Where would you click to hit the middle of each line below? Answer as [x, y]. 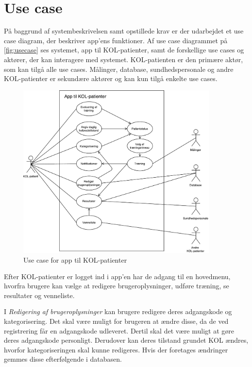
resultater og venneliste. [39, 295]
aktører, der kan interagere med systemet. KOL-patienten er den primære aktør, [124, 59]
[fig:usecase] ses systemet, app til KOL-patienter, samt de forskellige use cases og [124, 50]
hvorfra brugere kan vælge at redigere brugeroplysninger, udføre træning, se [117, 286]
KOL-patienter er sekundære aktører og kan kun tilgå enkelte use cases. [111, 78]
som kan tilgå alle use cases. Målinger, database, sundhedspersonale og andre [119, 69]
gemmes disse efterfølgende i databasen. [63, 359]
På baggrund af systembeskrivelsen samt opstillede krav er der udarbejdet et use [124, 31]
